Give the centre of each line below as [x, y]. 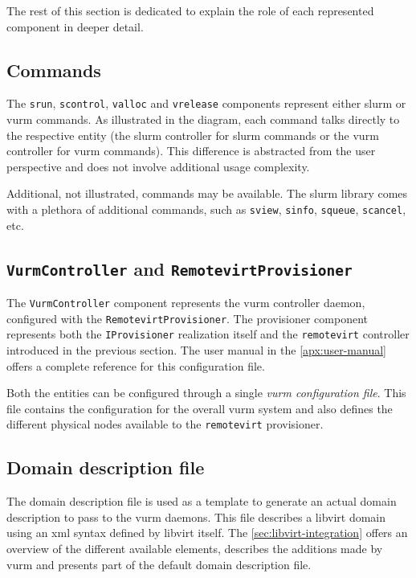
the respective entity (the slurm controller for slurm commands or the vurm [193, 135]
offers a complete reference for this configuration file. [136, 365]
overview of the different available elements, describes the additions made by [195, 549]
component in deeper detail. [75, 26]
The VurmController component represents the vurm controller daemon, [186, 303]
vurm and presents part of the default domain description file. [159, 564]
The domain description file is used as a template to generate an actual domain [202, 501]
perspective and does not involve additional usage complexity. [158, 166]
